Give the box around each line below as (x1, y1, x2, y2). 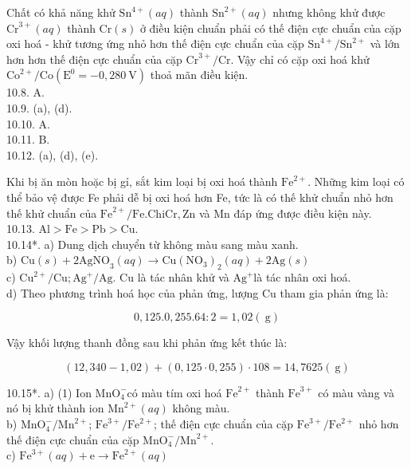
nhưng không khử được (272, 4, 386, 20)
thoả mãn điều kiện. (150, 66, 249, 83)
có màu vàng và (318, 384, 394, 400)
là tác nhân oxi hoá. (253, 269, 351, 286)
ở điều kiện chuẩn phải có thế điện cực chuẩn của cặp (139, 19, 401, 36)
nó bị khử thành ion (6, 400, 104, 416)
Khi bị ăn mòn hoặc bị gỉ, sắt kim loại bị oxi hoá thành (6, 173, 278, 190)
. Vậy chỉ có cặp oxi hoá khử (230, 50, 370, 67)
